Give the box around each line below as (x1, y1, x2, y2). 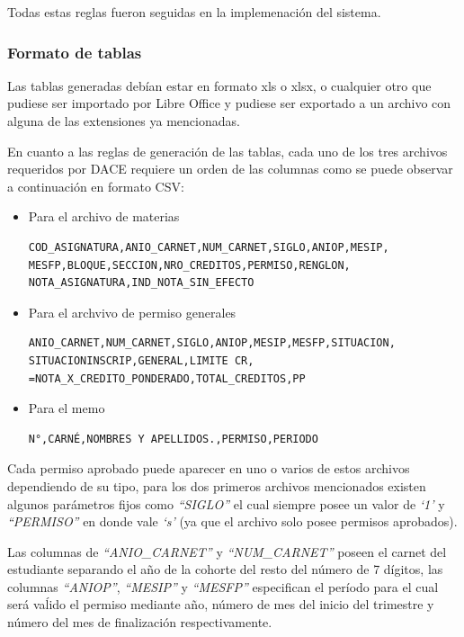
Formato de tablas (7, 40, 142, 63)
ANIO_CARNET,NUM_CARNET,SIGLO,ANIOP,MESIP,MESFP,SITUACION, (28, 336, 396, 350)
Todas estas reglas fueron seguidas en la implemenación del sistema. (7, 3, 381, 21)
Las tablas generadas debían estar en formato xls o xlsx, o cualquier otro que (7, 76, 432, 94)
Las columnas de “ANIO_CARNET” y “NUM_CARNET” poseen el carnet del (7, 542, 447, 561)
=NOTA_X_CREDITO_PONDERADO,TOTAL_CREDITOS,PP (28, 372, 306, 385)
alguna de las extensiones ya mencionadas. (7, 112, 240, 130)
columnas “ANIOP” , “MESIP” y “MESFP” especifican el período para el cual (7, 577, 439, 596)
